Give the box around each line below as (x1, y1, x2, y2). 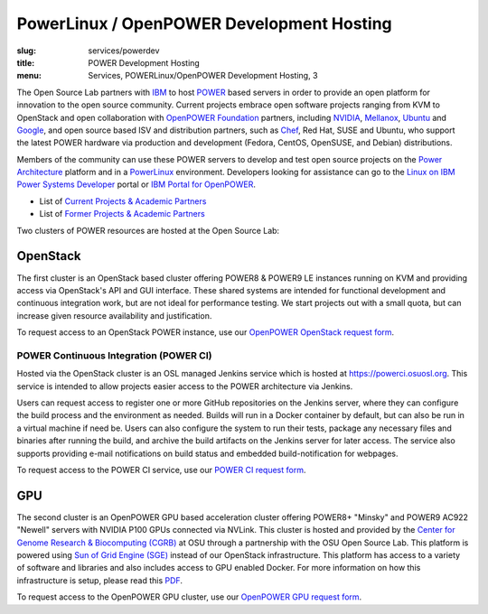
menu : (16, 70, 42, 81)
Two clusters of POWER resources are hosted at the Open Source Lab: (16, 225, 280, 236)
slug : (16, 45, 36, 56)
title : (16, 57, 35, 68)
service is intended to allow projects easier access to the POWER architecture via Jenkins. (16, 380, 353, 392)
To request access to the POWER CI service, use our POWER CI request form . (16, 464, 306, 475)
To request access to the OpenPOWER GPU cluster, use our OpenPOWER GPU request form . (16, 591, 362, 602)
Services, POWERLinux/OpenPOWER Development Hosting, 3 (88, 70, 318, 81)
